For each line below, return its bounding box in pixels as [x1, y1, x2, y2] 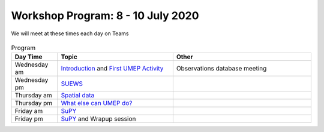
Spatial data [61, 91, 95, 100]
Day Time [14, 53, 43, 61]
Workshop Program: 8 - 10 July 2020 [11, 9, 199, 22]
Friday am [14, 107, 43, 115]
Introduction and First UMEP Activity [61, 65, 164, 73]
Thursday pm [14, 99, 53, 108]
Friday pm [14, 115, 43, 123]
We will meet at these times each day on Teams [11, 30, 129, 37]
